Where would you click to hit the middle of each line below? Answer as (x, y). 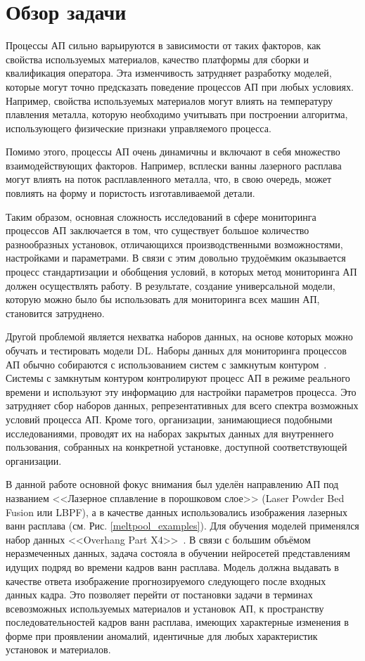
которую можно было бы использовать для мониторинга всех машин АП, (163, 299)
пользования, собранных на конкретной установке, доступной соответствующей (177, 447)
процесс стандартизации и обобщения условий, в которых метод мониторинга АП (181, 272)
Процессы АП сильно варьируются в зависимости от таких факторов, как (164, 45)
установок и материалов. (58, 649)
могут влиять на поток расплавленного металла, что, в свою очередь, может (169, 179)
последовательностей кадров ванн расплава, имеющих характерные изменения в (177, 622)
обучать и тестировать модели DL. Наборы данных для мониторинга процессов (176, 350)
